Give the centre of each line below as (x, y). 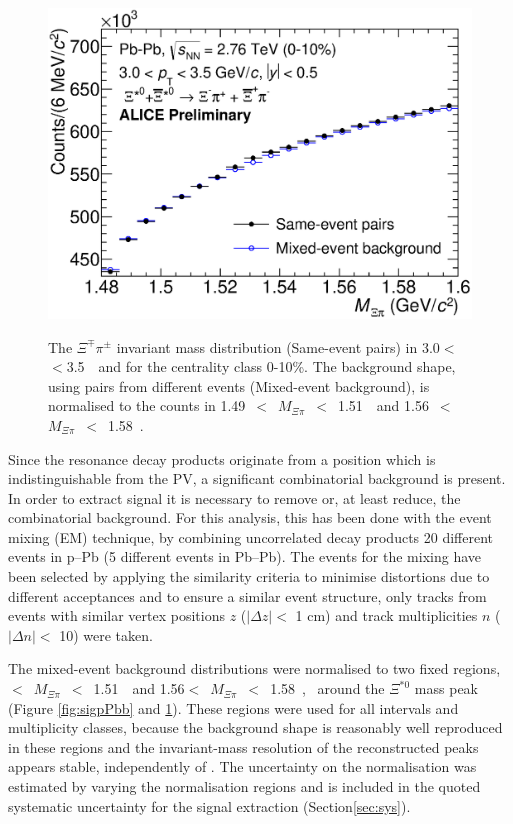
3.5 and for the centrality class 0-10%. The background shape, (261, 366)
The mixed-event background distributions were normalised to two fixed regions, (254, 668)
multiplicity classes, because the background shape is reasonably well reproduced (255, 727)
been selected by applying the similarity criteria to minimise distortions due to (249, 576)
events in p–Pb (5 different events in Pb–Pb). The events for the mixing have (244, 556)
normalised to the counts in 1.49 (147, 405)
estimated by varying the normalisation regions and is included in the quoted (244, 786)
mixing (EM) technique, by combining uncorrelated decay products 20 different (251, 536)
